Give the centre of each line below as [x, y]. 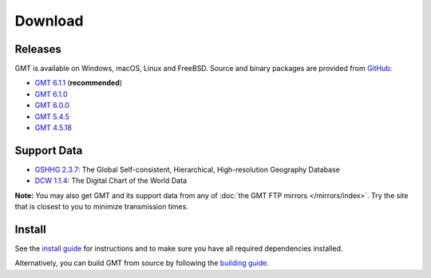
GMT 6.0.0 [52, 105]
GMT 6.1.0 [51, 94]
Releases [38, 49]
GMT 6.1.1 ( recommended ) [79, 83]
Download [49, 21]
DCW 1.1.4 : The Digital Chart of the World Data [111, 181]
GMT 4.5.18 [53, 128]
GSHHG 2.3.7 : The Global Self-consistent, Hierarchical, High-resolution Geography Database [188, 169]
